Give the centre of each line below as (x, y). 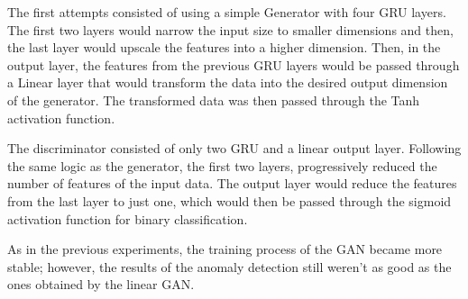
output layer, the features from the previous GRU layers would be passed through (234, 64)
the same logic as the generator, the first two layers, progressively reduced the (222, 165)
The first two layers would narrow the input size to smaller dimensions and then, (230, 29)
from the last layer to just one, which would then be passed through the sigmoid (229, 200)
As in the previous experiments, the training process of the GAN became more (225, 249)
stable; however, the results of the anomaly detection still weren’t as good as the (229, 266)
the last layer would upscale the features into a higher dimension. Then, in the (224, 47)
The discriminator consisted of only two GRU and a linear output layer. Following (234, 148)
